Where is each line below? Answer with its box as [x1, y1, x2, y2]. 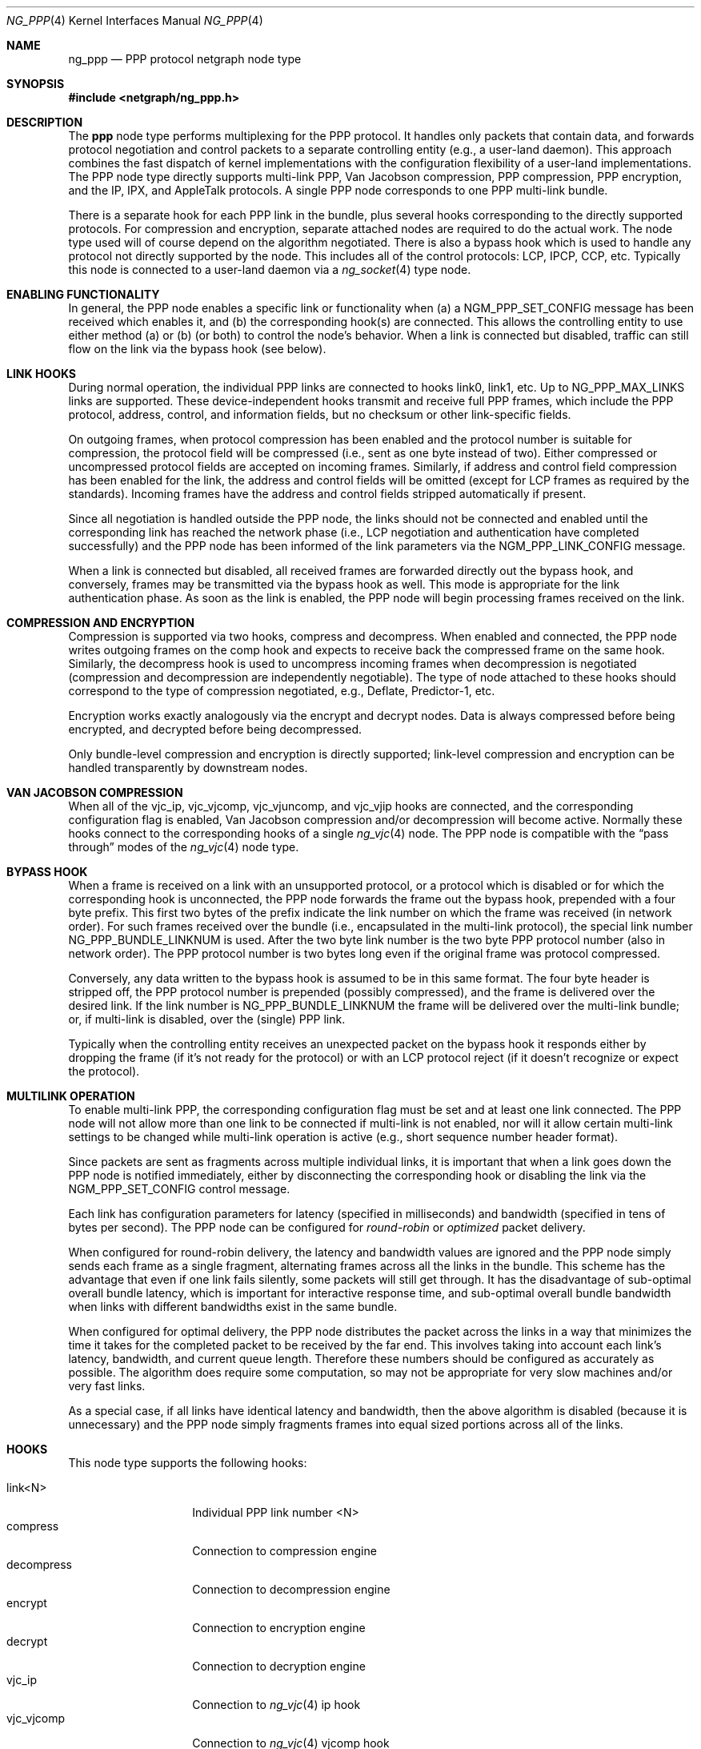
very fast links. [68, 1379, 146, 1393]
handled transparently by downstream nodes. [68, 761, 308, 774]
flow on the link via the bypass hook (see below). [68, 342, 326, 356]
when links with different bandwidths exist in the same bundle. [68, 1300, 398, 1313]
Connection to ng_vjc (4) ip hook [192, 1698, 361, 1711]
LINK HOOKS [6, 367, 77, 380]
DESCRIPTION [6, 115, 83, 129]
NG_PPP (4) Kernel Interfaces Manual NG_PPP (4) [6, 14, 263, 27]
